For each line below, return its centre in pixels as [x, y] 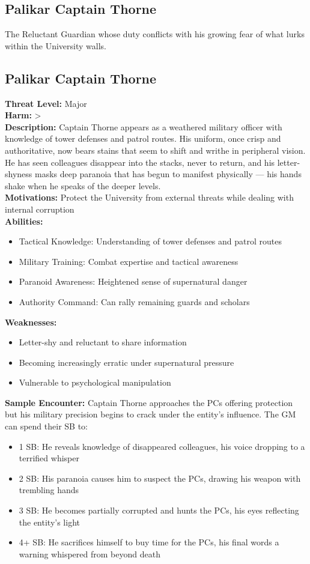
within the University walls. [56, 45]
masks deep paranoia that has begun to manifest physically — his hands [168, 174]
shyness [19, 174]
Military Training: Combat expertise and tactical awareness [129, 261]
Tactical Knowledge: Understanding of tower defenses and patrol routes [150, 241]
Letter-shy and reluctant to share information [103, 342]
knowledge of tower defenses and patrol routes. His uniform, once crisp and [143, 138]
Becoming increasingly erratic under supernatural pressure [126, 362]
